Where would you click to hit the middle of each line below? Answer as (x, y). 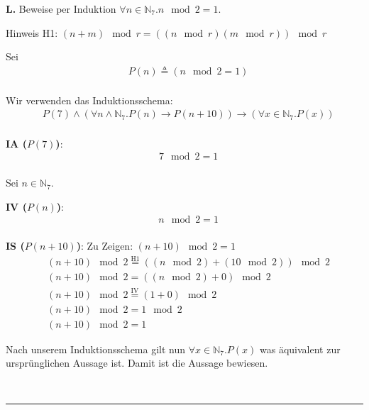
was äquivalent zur (300, 349)
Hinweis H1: (32, 32)
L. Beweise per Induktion (61, 9)
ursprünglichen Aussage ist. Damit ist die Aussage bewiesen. (137, 363)
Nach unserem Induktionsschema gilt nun (96, 349)
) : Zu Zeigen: (105, 246)
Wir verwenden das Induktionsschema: (89, 100)
